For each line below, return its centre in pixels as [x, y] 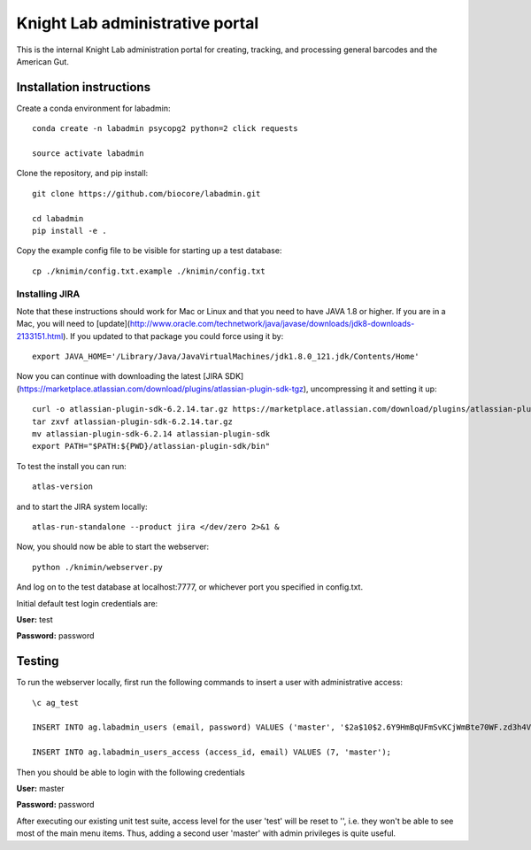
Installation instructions [83, 87]
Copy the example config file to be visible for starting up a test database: [149, 251]
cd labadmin [58, 218]
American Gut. [43, 61]
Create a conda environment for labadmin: [93, 108]
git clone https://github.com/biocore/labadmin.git [146, 193]
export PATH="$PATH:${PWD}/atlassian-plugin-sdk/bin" [151, 446]
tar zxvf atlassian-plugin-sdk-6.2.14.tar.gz [133, 421]
